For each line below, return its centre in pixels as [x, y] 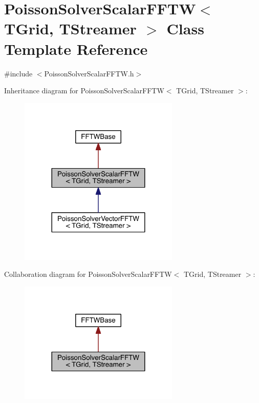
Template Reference [76, 48]
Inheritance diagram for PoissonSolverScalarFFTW [84, 90]
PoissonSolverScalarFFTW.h [89, 73]
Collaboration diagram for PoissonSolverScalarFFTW [88, 274]
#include [18, 73]
